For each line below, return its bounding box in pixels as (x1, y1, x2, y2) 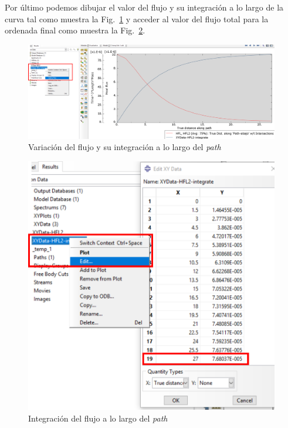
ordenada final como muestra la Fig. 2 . (5, 24, 145, 36)
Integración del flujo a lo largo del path (28, 412, 168, 424)
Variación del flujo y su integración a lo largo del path (28, 141, 221, 153)
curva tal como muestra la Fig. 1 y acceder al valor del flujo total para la (5, 12, 269, 25)
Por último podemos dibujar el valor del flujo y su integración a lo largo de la (5, 1, 284, 13)
